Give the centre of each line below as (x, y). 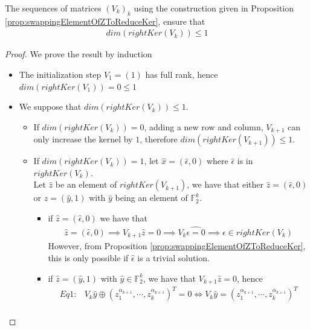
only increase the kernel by (83, 139)
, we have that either (225, 184)
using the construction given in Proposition (214, 8)
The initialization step (60, 75)
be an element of (86, 184)
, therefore (159, 139)
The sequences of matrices (53, 8)
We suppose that (50, 106)
